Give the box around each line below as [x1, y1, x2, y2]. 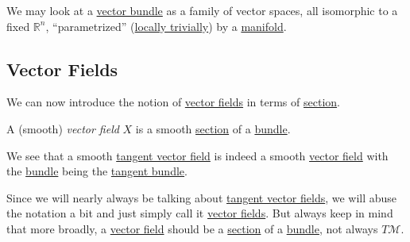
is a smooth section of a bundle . [135, 120, 291, 136]
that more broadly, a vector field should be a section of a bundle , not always [6, 220, 378, 236]
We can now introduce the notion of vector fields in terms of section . [6, 94, 340, 110]
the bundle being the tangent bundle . [6, 163, 188, 179]
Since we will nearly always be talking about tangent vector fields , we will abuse [6, 189, 397, 206]
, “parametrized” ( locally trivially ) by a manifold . [45, 17, 287, 34]
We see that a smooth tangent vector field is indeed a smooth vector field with [6, 147, 389, 163]
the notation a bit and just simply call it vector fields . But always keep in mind [6, 205, 393, 221]
